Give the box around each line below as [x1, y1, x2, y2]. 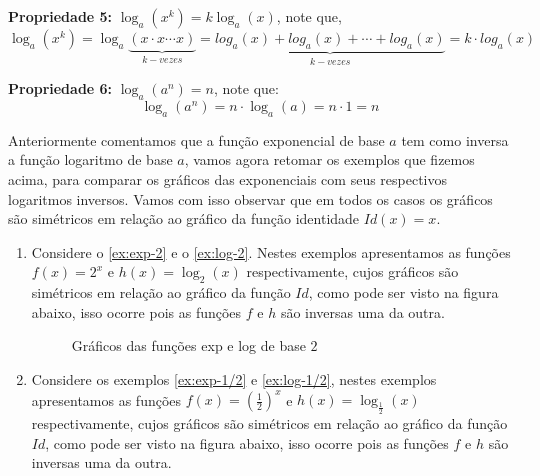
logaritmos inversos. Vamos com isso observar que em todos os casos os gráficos [8, 188, 493, 209]
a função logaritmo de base [8, 149, 173, 170]
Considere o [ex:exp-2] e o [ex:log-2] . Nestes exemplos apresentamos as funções [31, 241, 511, 262]
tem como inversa [401, 129, 509, 150]
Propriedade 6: [8, 78, 113, 99]
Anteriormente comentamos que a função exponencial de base [8, 129, 385, 150]
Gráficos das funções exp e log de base [71, 335, 306, 356]
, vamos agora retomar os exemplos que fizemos [184, 149, 475, 170]
